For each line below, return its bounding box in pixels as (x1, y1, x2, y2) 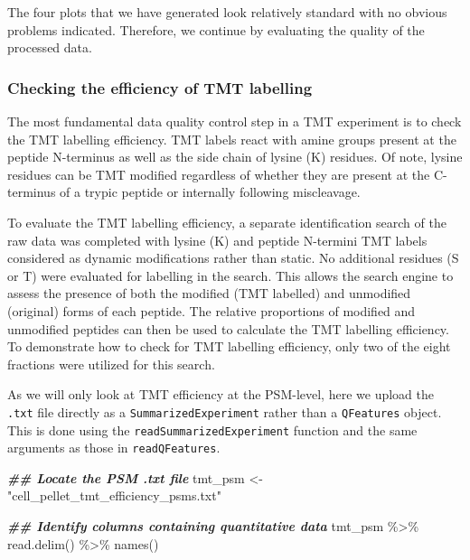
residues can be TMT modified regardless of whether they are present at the (7, 164, 430, 183)
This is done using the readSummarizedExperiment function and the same (7, 420, 418, 439)
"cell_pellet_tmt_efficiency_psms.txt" (7, 486, 221, 505)
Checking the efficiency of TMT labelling (7, 76, 313, 98)
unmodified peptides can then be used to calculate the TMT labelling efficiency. (7, 319, 449, 338)
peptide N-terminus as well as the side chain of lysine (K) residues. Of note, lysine (7, 147, 463, 166)
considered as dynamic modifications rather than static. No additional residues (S (7, 248, 459, 267)
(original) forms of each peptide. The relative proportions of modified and (7, 301, 416, 320)
